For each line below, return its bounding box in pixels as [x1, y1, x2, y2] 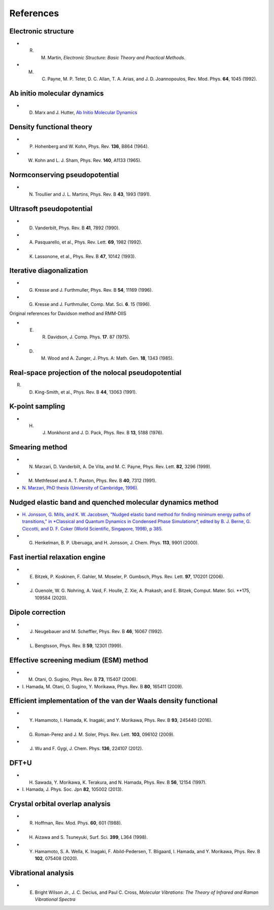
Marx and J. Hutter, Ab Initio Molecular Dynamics [35, 110, 138, 116]
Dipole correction [9, 608, 66, 616]
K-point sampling [9, 402, 65, 411]
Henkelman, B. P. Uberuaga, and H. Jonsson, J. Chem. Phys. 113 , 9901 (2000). [35, 540, 199, 546]
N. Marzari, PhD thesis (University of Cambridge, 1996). [22, 484, 139, 491]
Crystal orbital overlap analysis [9, 799, 111, 808]
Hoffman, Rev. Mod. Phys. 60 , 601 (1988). [35, 820, 122, 826]
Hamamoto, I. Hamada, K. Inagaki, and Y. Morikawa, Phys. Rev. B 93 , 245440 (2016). [35, 717, 213, 723]
